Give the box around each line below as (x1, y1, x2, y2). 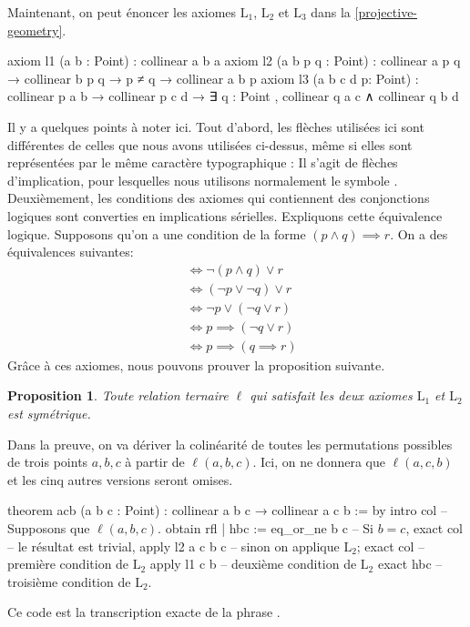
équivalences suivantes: (7, 242, 134, 261)
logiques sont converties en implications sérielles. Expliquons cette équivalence (7, 206, 443, 225)
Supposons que (7, 519, 90, 538)
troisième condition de (7, 571, 131, 591)
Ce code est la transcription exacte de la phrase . (7, 602, 281, 622)
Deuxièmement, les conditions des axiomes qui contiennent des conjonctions (7, 188, 430, 207)
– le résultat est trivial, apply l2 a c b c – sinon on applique (7, 536, 340, 555)
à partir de (125, 452, 185, 471)
